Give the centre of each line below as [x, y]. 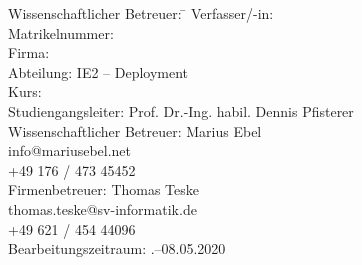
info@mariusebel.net [70, 150]
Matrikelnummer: [61, 32]
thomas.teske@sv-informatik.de [102, 208]
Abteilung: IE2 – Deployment [98, 71]
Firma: [29, 52]
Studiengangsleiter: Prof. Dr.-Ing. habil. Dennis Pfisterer [181, 110]
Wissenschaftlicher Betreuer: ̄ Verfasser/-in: [141, 13]
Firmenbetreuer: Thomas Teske [104, 189]
